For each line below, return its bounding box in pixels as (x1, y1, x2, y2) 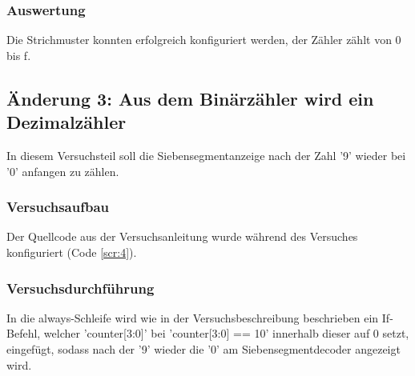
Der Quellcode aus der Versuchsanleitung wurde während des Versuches (6, 228, 358, 245)
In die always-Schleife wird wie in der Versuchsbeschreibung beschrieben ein (6, 309, 379, 326)
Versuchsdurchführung (6, 278, 155, 298)
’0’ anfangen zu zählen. (6, 162, 119, 179)
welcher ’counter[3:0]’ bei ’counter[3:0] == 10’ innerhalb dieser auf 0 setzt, (43, 325, 409, 342)
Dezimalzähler (6, 110, 127, 134)
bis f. (6, 46, 31, 63)
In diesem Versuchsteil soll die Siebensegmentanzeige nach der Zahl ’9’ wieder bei (6, 147, 406, 163)
